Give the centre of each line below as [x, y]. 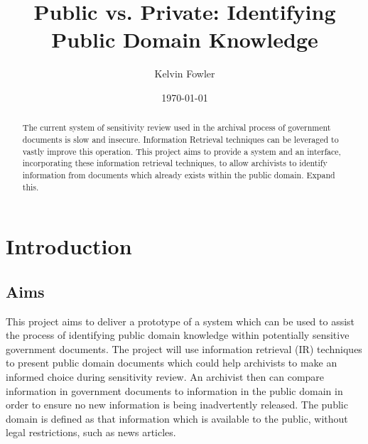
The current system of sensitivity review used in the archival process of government [177, 128]
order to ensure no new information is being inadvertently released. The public [177, 405]
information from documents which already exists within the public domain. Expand [179, 174]
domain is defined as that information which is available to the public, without [177, 418]
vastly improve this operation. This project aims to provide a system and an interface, [182, 151]
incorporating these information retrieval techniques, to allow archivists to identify [175, 163]
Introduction [69, 246]
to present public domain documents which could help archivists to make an [172, 363]
